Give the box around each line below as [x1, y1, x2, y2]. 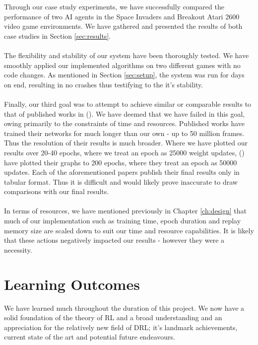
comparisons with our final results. [4, 186, 109, 197]
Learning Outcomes [4, 274, 140, 294]
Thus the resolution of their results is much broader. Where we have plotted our [4, 138, 248, 148]
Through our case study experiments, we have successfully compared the [4, 1, 224, 11]
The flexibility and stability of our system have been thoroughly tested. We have [4, 50, 249, 60]
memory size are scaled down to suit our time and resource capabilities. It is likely [4, 225, 254, 235]
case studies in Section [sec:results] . [4, 30, 111, 41]
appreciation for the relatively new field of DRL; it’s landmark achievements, [4, 322, 238, 332]
